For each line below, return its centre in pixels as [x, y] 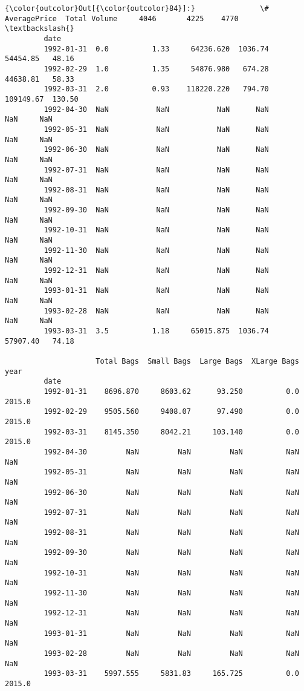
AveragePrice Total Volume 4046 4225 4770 [122, 18]
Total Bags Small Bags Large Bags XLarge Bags [197, 361]
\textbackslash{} [40, 29]
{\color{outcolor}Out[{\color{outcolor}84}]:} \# [137, 8]
